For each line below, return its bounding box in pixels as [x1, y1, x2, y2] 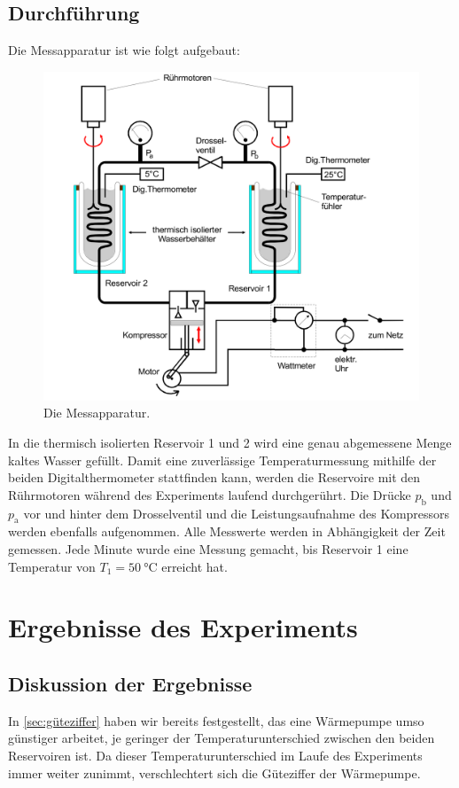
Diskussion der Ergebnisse [8, 669, 253, 697]
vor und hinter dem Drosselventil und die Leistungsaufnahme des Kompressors [23, 503, 450, 522]
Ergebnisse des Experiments [8, 609, 358, 645]
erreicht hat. [161, 557, 228, 575]
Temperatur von [8, 557, 96, 575]
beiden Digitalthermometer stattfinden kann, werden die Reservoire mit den [8, 468, 421, 487]
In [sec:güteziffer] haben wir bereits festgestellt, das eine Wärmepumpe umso [8, 711, 424, 729]
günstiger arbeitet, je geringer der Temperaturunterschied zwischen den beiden [8, 729, 435, 747]
